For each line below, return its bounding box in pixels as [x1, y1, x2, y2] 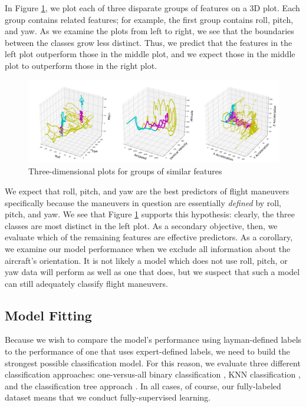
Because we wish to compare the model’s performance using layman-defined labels [5, 333, 302, 346]
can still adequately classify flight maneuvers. [5, 277, 168, 289]
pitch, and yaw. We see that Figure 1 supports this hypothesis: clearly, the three [5, 208, 295, 220]
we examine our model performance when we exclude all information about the [5, 242, 291, 254]
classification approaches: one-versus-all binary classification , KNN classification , [5, 368, 301, 380]
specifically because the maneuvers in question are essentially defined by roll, [5, 196, 282, 209]
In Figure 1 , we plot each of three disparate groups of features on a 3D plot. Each [5, 2, 300, 14]
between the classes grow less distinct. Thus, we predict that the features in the [5, 36, 292, 48]
